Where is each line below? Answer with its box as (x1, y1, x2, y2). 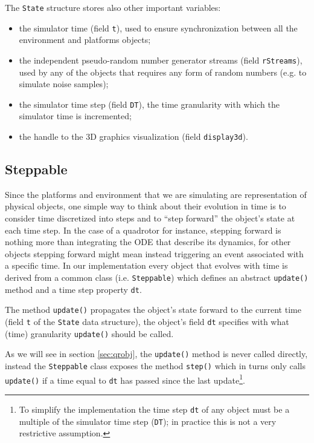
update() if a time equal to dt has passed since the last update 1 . (5, 372, 245, 386)
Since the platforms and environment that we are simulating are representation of (5, 188, 307, 200)
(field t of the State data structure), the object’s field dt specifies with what (5, 315, 289, 327)
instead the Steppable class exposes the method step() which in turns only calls (5, 359, 306, 372)
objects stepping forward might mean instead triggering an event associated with (5, 247, 304, 260)
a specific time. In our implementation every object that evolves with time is (5, 259, 288, 272)
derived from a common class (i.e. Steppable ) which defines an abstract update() (5, 271, 309, 284)
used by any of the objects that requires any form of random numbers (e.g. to (19, 65, 307, 78)
